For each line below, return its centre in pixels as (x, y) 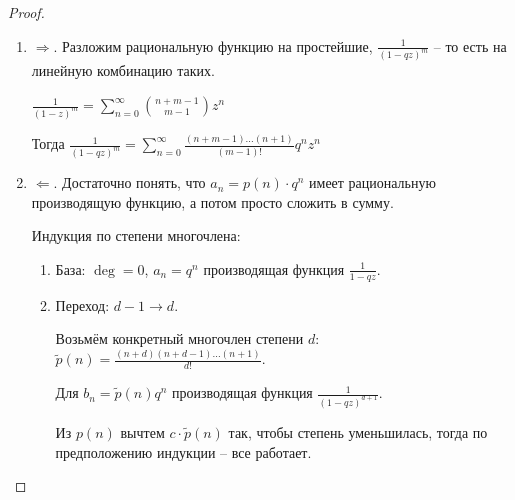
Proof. (26, 12)
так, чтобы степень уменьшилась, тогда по (358, 431)
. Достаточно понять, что (129, 182)
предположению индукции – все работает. (183, 451)
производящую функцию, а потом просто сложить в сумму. (212, 201)
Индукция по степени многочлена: (136, 235)
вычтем (142, 431)
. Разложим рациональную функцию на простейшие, (213, 45)
